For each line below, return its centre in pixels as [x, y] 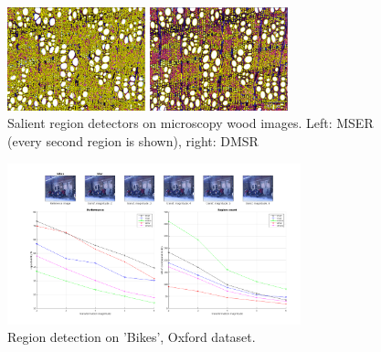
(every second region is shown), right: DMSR [133, 140]
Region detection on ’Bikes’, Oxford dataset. [132, 337]
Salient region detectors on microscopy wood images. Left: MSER [190, 123]
